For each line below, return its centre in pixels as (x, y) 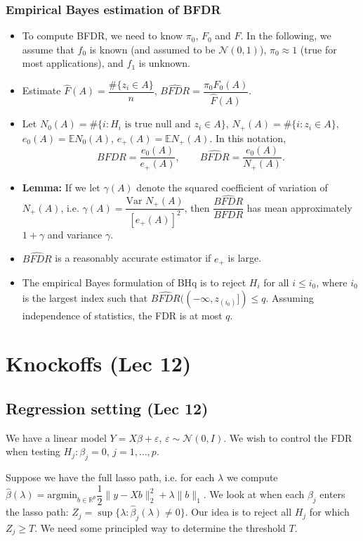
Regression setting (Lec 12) (107, 408)
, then (197, 207)
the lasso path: (37, 512)
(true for (318, 49)
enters (332, 494)
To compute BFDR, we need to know (103, 36)
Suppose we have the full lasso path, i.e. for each (110, 477)
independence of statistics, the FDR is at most (122, 315)
